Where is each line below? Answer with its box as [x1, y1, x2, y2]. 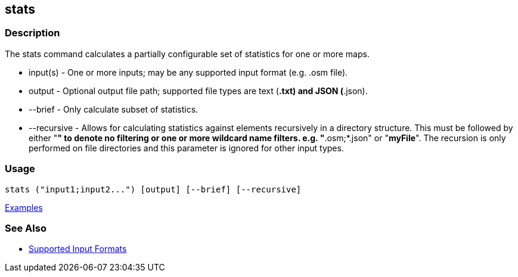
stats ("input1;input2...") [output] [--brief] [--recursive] [5, 184, 302, 194]
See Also [5, 222, 46, 234]
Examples [5, 202, 43, 213]
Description [5, 27, 60, 39]
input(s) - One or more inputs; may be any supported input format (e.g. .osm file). [29, 67, 348, 77]
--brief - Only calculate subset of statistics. [29, 104, 198, 114]
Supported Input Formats [29, 244, 127, 254]
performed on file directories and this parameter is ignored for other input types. [29, 142, 344, 153]
